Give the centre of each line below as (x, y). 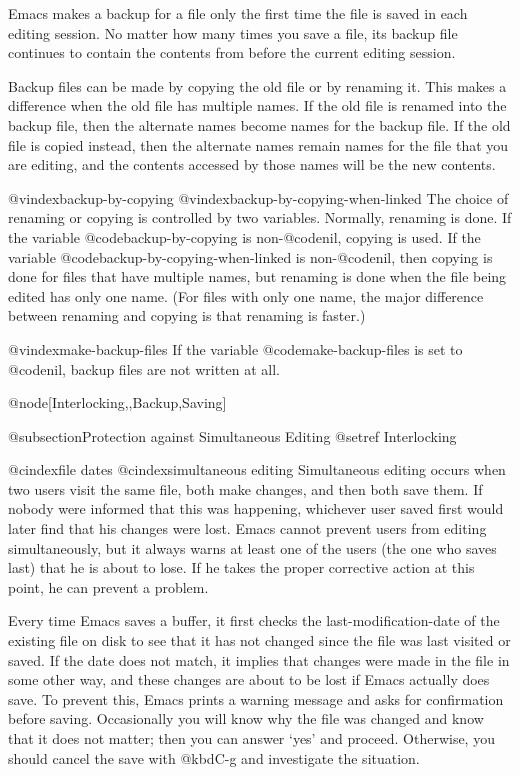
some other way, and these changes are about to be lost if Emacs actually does (249, 679)
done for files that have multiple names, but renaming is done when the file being (257, 276)
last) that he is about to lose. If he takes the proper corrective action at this (241, 567)
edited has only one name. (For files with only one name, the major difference (246, 295)
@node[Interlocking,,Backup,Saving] (117, 402)
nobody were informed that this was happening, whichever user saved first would (256, 508)
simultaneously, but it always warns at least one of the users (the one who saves (252, 547)
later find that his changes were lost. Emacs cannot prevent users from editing (247, 528)
